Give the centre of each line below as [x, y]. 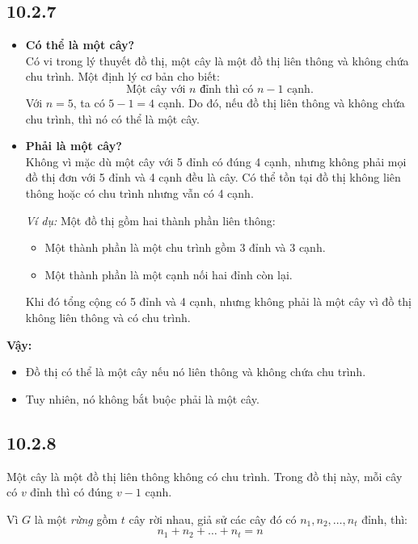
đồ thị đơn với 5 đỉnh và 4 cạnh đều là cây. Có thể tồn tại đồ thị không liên [213, 177]
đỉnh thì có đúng [72, 492]
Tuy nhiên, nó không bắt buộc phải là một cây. [142, 398]
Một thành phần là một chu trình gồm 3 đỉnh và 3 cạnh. [185, 247]
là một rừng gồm [76, 519]
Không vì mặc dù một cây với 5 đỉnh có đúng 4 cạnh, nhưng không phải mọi [216, 161]
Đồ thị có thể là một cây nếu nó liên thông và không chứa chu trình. [196, 372]
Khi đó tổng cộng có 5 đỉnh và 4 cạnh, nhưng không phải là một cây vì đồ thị [218, 301]
